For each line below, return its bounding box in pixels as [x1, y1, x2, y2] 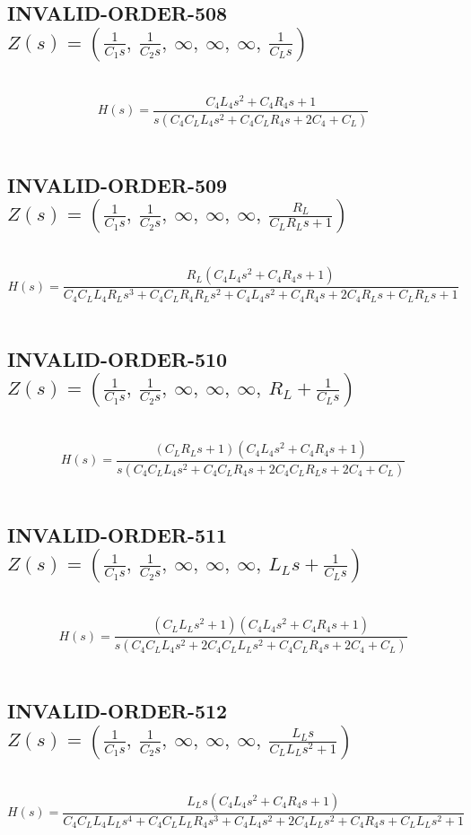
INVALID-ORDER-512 [7, 697, 228, 725]
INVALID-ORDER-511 [7, 520, 228, 548]
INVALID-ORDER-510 [7, 344, 228, 372]
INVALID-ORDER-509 [7, 170, 228, 198]
